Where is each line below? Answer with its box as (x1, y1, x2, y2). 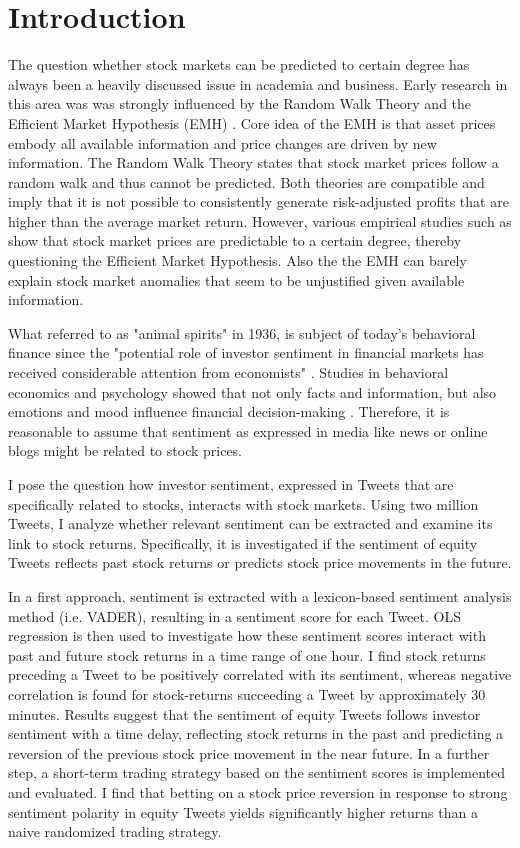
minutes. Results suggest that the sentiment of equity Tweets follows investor (8, 703, 481, 724)
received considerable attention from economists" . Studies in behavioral (8, 362, 449, 383)
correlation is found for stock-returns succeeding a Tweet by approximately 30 (8, 683, 486, 704)
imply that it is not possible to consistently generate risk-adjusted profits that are (8, 191, 509, 212)
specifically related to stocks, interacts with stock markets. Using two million (8, 493, 479, 514)
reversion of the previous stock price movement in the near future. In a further (8, 742, 490, 763)
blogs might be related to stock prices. (8, 440, 243, 461)
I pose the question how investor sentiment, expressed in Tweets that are (8, 474, 454, 494)
